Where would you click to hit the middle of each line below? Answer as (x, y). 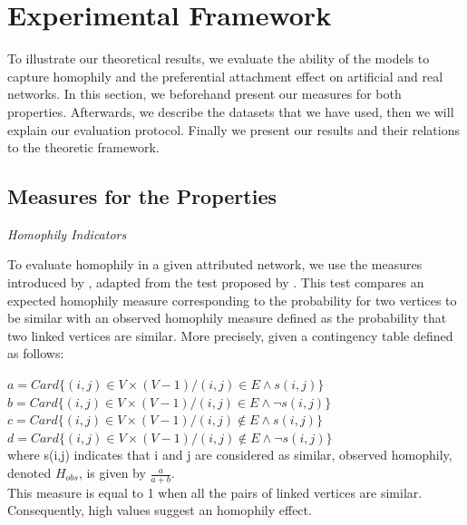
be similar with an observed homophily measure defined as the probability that (227, 318)
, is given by (112, 473)
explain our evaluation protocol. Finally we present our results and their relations (233, 129)
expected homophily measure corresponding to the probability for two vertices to (232, 300)
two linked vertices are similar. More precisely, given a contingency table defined (230, 335)
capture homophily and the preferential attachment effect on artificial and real (225, 76)
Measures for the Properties (142, 196)
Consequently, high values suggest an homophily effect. (160, 510)
